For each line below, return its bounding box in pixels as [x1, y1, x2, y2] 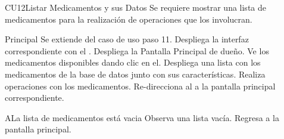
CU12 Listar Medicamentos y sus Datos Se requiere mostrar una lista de [5, 1, 266, 13]
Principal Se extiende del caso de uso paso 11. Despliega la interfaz [5, 33, 249, 45]
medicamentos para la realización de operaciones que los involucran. [5, 13, 252, 25]
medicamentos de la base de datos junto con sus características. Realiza [5, 67, 266, 80]
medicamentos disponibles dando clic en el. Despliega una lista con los [5, 56, 261, 69]
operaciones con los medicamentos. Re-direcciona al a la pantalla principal [5, 79, 276, 92]
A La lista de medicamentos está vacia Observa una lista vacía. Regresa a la [5, 111, 279, 123]
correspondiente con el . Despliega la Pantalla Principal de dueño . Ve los [5, 44, 269, 57]
